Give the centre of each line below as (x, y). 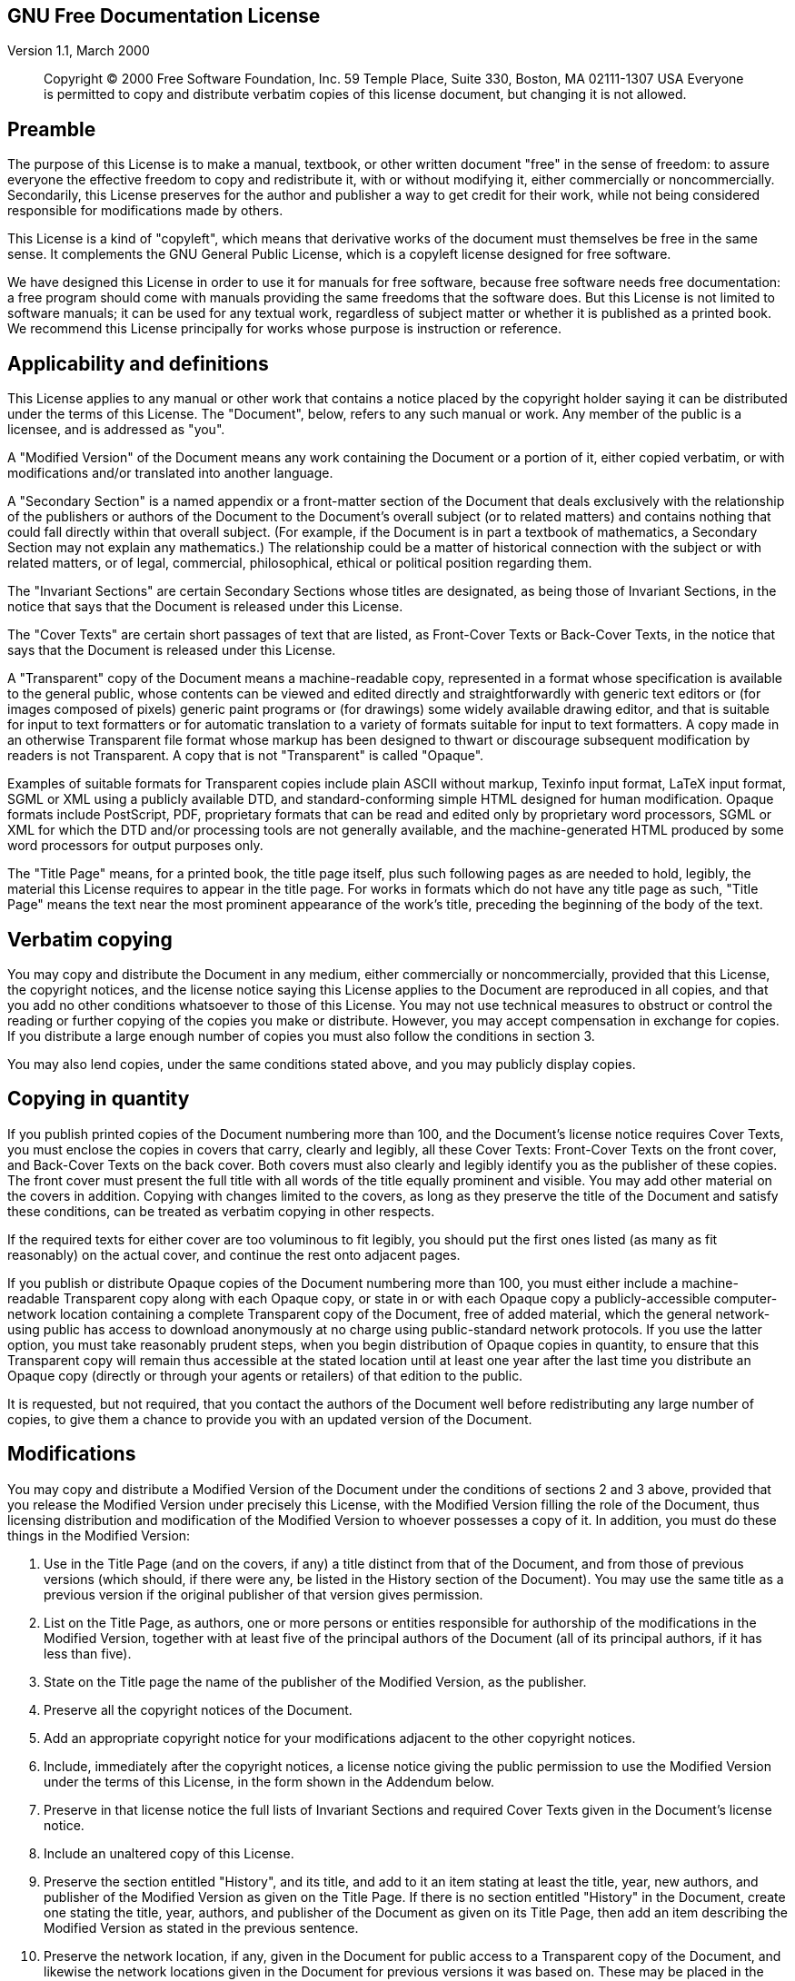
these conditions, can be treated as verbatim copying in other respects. (221, 1211)
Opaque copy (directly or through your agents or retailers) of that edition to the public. (265, 1375)
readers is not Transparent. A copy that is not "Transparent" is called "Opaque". (246, 756)
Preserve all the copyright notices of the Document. (198, 1709)
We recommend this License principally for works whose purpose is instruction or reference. (285, 329)
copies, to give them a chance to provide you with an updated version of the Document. (270, 1419)
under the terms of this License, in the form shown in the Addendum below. (269, 1781)
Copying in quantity (99, 1099)
